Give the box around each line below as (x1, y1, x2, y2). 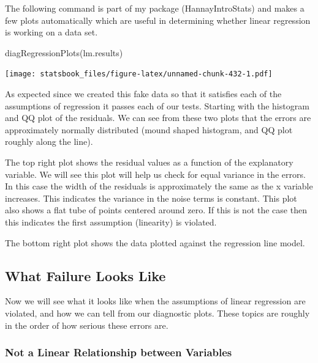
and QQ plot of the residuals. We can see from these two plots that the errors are (5, 111, 311, 124)
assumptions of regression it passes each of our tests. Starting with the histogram (5, 99, 309, 112)
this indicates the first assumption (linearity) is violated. (5, 215, 217, 228)
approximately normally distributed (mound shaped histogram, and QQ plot (5, 123, 293, 136)
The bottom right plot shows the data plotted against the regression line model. (5, 236, 305, 249)
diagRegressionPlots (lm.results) (5, 46, 123, 59)
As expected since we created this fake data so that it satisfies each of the (5, 87, 282, 100)
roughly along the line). (5, 135, 93, 148)
